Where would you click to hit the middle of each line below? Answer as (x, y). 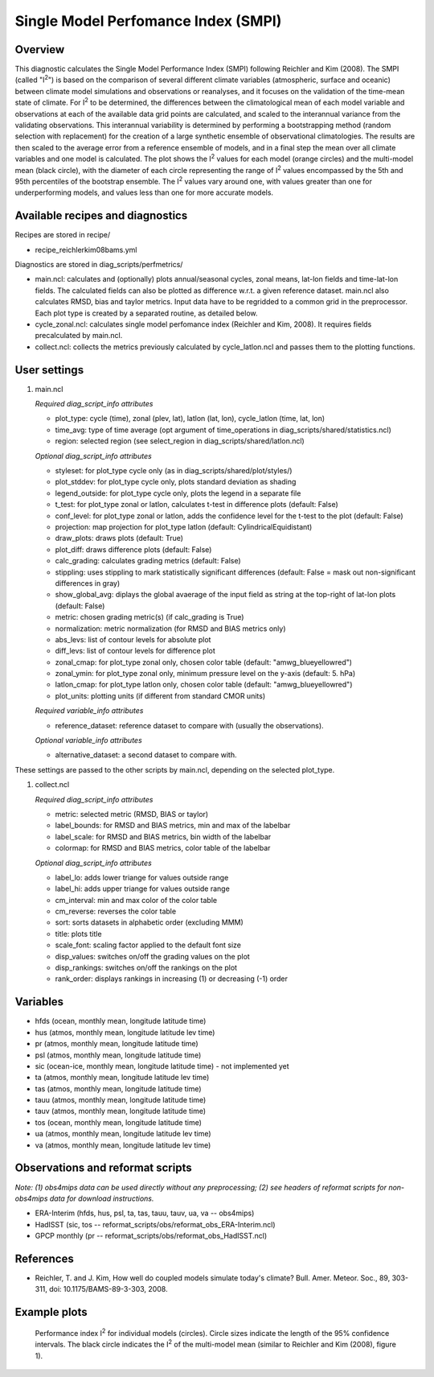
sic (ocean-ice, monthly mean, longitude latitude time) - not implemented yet (162, 1066)
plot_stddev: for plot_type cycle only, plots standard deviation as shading (176, 482)
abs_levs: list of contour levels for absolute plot (133, 639)
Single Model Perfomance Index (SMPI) (148, 21)
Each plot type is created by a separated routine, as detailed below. (146, 313)
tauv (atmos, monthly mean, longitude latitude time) (121, 1111)
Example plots (51, 1312)
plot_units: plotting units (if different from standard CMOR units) (160, 695)
